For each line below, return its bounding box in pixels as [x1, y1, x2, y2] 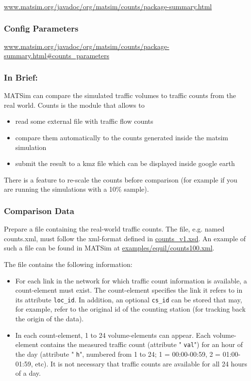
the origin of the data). [15, 314, 84, 323]
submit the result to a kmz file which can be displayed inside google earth [15, 158, 235, 168]
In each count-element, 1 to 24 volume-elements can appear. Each [15, 330, 211, 340]
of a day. [15, 368, 41, 378]
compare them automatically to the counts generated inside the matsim [15, 133, 228, 142]
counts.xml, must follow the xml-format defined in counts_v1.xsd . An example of [4, 233, 246, 243]
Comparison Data [4, 204, 74, 216]
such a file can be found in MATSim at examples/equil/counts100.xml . [4, 243, 215, 253]
